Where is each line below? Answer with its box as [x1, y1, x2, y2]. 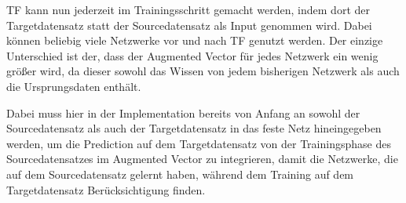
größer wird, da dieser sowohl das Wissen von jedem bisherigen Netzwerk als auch [6, 63, 400, 79]
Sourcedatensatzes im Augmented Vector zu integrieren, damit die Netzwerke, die [6, 150, 398, 167]
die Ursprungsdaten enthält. [6, 78, 141, 94]
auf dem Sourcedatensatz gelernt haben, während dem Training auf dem [6, 165, 354, 182]
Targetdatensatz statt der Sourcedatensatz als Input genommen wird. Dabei [6, 16, 372, 33]
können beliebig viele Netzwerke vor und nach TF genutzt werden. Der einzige [6, 32, 383, 49]
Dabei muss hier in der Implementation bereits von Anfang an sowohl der [6, 104, 360, 121]
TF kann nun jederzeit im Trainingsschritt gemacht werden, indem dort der [6, 2, 370, 17]
